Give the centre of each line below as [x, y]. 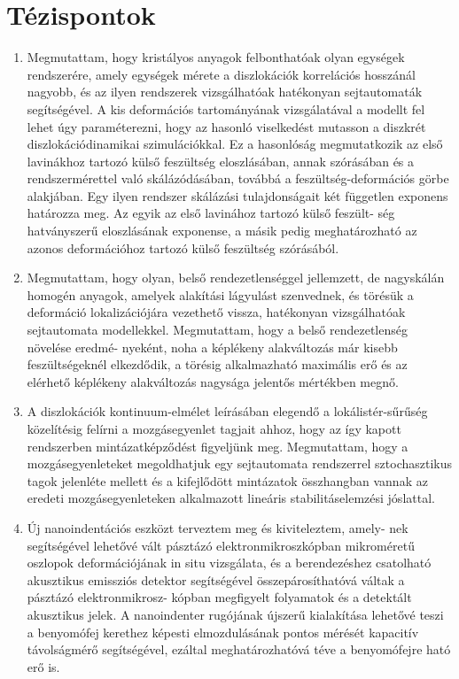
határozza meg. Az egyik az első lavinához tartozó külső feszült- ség [211, 213]
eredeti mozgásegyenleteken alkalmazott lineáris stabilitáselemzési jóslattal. [231, 498]
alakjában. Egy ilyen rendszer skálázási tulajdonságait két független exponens [237, 195]
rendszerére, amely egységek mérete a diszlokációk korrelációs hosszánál [221, 74]
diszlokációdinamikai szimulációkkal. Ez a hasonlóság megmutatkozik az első [235, 144]
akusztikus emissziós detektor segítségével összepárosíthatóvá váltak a [216, 579]
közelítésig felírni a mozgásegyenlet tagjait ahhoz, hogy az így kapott [214, 428]
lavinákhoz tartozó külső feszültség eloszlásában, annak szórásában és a [221, 161]
